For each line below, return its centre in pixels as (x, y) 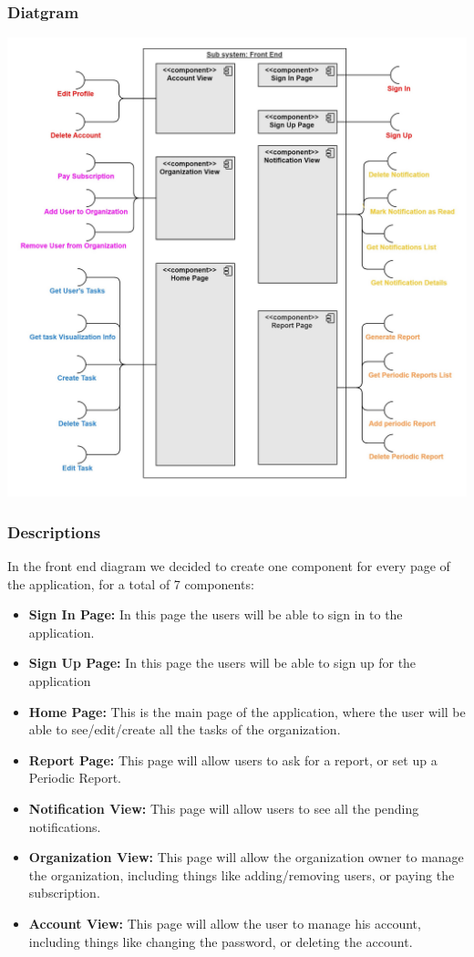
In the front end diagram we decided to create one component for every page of (229, 566)
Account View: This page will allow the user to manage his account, (225, 923)
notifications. (65, 826)
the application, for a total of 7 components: (131, 583)
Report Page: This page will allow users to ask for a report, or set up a (233, 759)
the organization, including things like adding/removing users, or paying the (242, 874)
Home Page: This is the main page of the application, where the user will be (247, 711)
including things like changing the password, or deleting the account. (221, 941)
